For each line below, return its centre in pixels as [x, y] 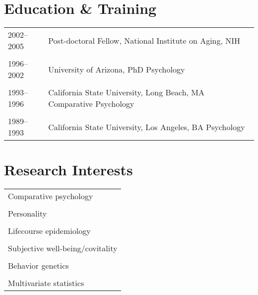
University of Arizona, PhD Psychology [117, 69]
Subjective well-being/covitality [63, 248]
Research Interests [68, 170]
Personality [28, 214]
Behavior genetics [38, 266]
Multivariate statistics [46, 283]
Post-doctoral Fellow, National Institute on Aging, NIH [144, 40]
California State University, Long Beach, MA [127, 92]
